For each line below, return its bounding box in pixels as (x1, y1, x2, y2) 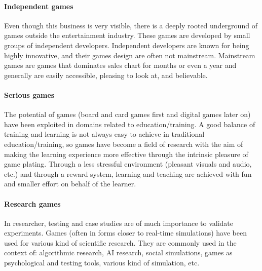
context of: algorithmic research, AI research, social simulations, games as (4, 247, 233, 258)
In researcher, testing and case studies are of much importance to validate (4, 217, 234, 228)
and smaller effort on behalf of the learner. (4, 178, 136, 189)
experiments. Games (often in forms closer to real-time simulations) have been (4, 227, 247, 238)
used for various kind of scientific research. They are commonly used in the (4, 237, 237, 248)
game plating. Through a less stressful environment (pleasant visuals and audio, (4, 159, 252, 169)
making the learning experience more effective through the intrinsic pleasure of (4, 148, 248, 159)
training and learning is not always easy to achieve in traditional (4, 129, 205, 139)
